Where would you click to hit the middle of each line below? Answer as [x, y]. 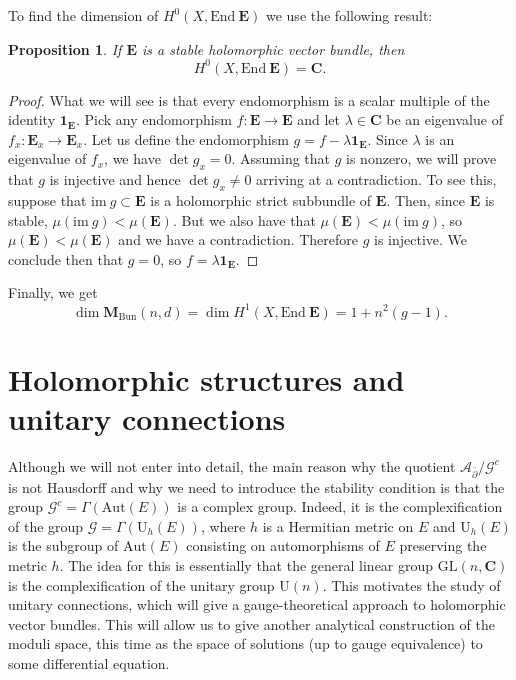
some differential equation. [89, 662]
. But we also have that [244, 219]
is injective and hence [115, 179]
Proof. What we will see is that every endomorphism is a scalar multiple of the [249, 99]
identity [32, 119]
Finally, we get [53, 292]
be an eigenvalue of [444, 119]
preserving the [443, 545]
